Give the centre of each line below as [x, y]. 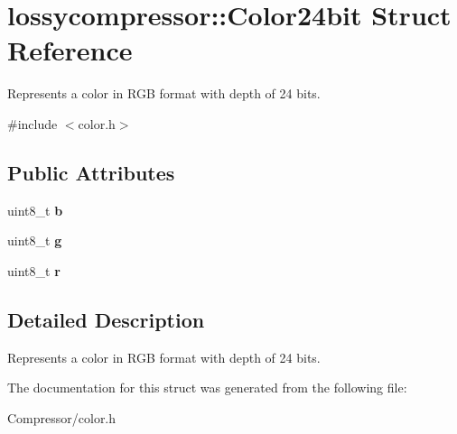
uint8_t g [35, 240]
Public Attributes [91, 172]
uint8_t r [34, 270]
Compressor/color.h [62, 417]
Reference [70, 50]
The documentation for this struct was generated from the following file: [207, 388]
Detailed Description [106, 319]
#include [33, 123]
